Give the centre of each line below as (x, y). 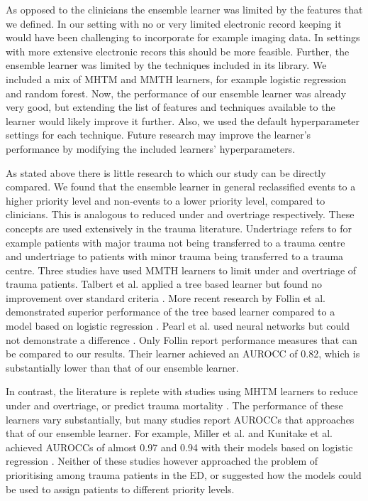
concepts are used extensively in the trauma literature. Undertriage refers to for (179, 228)
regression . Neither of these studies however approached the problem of (162, 461)
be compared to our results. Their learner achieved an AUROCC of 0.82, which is (183, 354)
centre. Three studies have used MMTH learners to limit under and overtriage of (181, 270)
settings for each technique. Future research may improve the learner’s (158, 135)
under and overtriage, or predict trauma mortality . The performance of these (174, 405)
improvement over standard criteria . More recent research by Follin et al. (166, 297)
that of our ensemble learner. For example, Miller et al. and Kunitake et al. (169, 433)
